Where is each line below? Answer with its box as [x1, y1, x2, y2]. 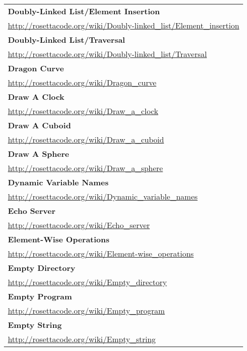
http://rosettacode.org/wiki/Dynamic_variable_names [8, 191, 198, 202]
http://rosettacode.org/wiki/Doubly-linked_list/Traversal [8, 48, 207, 59]
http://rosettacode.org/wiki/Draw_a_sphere [8, 162, 163, 174]
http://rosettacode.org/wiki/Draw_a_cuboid [8, 134, 164, 145]
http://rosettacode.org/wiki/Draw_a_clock [8, 105, 159, 117]
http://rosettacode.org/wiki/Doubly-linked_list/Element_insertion [8, 20, 240, 31]
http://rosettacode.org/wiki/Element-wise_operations [8, 248, 194, 259]
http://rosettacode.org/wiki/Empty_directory [8, 276, 167, 288]
